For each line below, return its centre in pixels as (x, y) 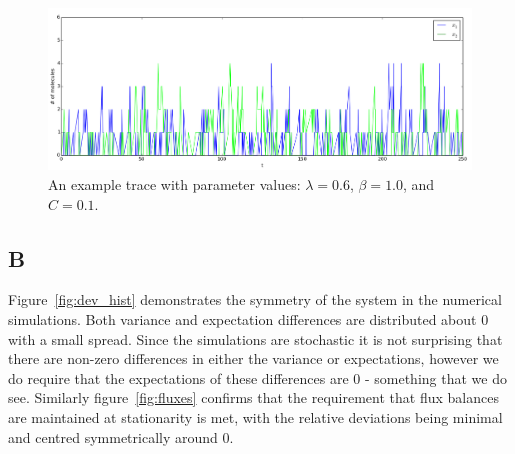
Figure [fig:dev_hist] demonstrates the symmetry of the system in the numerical (255, 299)
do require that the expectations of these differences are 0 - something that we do (257, 377)
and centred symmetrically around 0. (121, 436)
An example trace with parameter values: (174, 184)
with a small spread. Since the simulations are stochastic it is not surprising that (255, 338)
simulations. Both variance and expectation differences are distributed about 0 (248, 319)
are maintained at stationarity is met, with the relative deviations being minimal (255, 417)
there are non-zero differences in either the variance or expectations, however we (253, 358)
